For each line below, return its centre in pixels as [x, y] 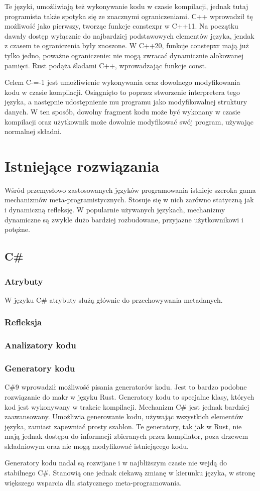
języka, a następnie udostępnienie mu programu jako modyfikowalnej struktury [126, 102]
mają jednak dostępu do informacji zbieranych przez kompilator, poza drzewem [126, 436]
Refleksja [23, 322]
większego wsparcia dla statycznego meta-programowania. [93, 482]
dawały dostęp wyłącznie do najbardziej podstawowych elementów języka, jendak [129, 35]
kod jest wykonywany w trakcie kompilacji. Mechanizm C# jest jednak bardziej [127, 406]
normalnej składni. [33, 131]
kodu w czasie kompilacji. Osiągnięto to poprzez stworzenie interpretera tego [122, 92]
